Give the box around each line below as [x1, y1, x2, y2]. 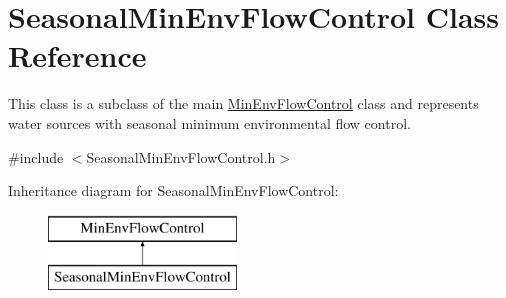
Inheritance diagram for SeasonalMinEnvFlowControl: [8, 180, 339, 201]
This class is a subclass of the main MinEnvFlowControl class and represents [8, 93, 479, 114]
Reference [8, 35, 147, 76]
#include [8, 146, 64, 167]
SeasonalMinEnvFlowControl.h [86, 146, 276, 167]
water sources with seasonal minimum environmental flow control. [8, 112, 411, 133]
